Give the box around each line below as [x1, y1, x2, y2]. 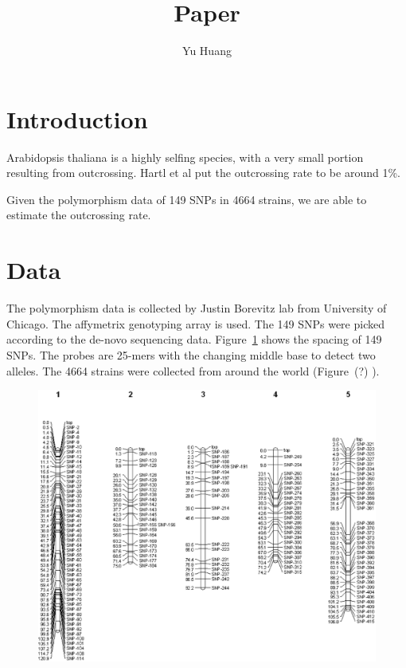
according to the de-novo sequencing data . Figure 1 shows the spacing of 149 [6, 331, 382, 348]
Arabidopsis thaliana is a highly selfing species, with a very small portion [6, 148, 364, 165]
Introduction [6, 102, 148, 135]
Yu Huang [182, 42, 232, 59]
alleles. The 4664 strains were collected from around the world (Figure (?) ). [6, 362, 380, 379]
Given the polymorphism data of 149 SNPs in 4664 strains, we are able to [6, 191, 367, 207]
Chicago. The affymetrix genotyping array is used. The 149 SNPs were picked [6, 315, 385, 332]
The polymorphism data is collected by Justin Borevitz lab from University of [6, 300, 387, 316]
